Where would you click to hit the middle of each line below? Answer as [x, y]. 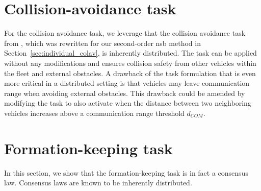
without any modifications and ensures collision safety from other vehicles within [130, 63]
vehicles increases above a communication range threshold [94, 113]
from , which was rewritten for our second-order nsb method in [102, 43]
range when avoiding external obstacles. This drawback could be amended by [125, 93]
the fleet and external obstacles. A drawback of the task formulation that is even [130, 73]
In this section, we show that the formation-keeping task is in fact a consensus [126, 172]
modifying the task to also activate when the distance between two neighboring [128, 103]
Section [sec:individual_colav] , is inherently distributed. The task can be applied [130, 53]
